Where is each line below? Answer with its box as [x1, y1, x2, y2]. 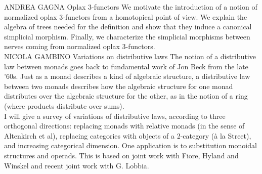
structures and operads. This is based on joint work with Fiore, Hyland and [4, 150, 239, 160]
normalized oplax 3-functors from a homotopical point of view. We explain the [4, 11, 247, 22]
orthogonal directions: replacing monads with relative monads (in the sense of [4, 120, 245, 131]
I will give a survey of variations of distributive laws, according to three [4, 110, 226, 121]
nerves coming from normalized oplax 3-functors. [4, 41, 155, 52]
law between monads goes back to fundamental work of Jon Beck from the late [4, 61, 248, 71]
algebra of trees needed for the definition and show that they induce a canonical [4, 21, 252, 32]
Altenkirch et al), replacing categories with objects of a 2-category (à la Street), [4, 130, 251, 141]
